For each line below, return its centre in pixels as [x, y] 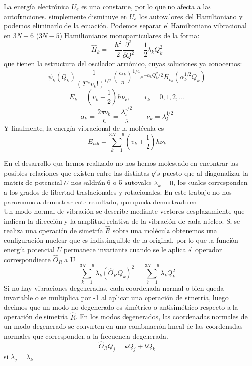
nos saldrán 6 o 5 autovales [111, 182]
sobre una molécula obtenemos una [165, 230]
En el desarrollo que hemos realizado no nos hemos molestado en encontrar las [121, 163]
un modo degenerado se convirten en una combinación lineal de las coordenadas [123, 326]
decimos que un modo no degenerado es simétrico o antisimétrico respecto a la [121, 307]
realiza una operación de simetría [53, 230]
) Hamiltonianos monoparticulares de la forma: [129, 35]
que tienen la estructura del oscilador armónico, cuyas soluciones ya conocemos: [123, 64]
